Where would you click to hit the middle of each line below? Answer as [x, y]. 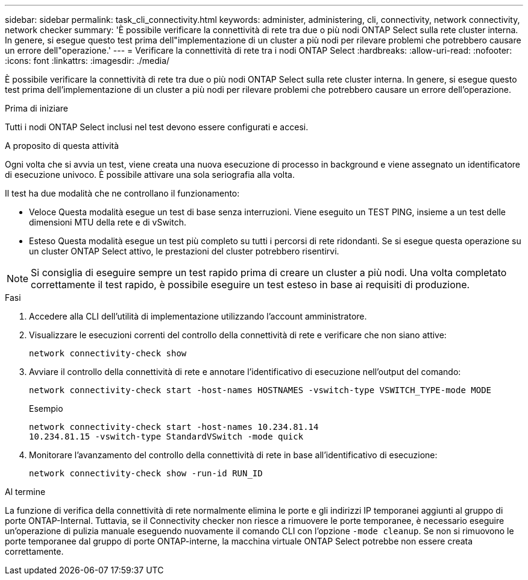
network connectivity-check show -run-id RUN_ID [146, 473]
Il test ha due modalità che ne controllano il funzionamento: [122, 193]
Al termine [25, 492]
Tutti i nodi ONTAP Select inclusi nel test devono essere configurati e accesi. [157, 127]
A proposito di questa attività [62, 146]
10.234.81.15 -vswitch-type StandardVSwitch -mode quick [166, 437]
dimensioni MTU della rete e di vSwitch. [108, 222]
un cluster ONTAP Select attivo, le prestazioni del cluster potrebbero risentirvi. [184, 251]
